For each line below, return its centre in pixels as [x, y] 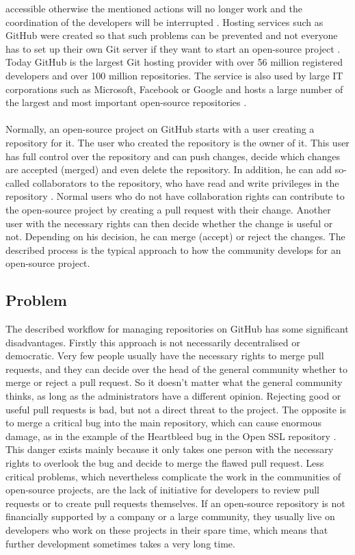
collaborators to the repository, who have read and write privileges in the [186, 182]
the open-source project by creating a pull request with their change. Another [168, 209]
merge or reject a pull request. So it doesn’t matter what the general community [174, 382]
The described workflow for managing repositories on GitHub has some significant [177, 329]
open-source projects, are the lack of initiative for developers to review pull [162, 490]
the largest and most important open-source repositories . [126, 102]
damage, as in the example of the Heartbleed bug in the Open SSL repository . [171, 436]
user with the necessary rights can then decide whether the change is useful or [169, 223]
